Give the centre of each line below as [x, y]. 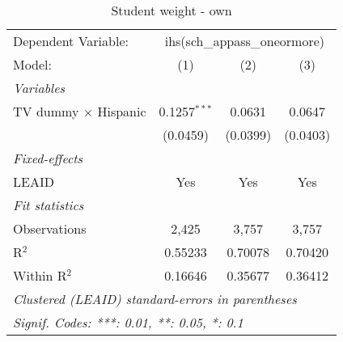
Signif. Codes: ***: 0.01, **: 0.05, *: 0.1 [128, 322]
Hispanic [122, 111]
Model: [33, 64]
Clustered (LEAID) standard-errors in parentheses [155, 299]
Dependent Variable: [71, 41]
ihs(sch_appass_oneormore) [245, 41]
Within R [40, 275]
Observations [50, 228]
